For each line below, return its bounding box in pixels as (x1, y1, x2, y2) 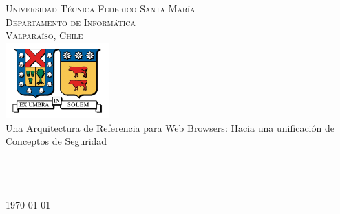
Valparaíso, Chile (6, 28, 83, 43)
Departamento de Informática (6, 14, 136, 29)
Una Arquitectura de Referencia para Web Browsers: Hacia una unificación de (6, 120, 334, 134)
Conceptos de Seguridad (6, 134, 107, 148)
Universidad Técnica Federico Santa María (6, 1, 195, 15)
